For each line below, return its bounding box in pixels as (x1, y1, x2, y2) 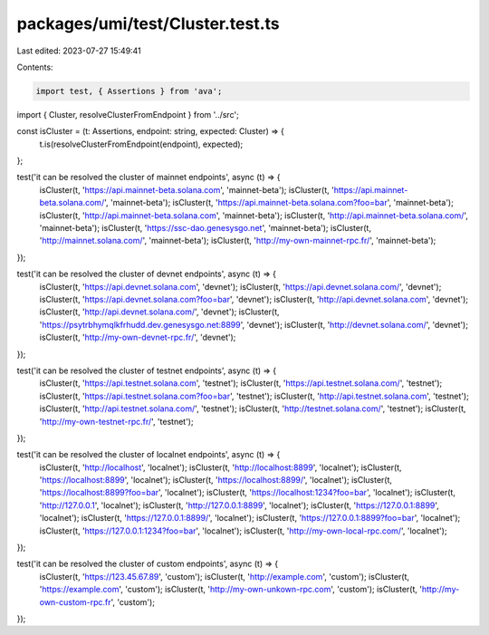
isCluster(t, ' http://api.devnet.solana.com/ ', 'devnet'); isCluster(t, (39, 306, 280, 317)
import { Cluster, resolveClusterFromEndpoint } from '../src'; (16, 109, 239, 120)
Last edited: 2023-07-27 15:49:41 (16, 45, 142, 56)
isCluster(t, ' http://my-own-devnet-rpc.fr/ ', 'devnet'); (39, 332, 236, 343)
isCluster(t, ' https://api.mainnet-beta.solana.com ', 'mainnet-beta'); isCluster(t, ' (39, 184, 334, 195)
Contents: (16, 62, 53, 72)
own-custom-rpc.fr (39, 596, 112, 607)
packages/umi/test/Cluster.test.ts (16, 14, 280, 34)
